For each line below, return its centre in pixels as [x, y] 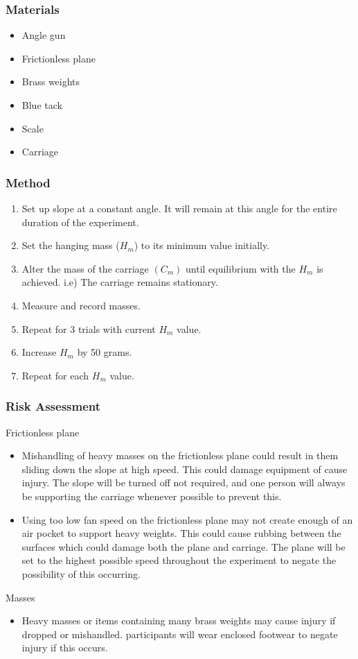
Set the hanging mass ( [71, 245]
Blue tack [42, 105]
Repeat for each [55, 375]
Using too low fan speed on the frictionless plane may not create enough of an [187, 519]
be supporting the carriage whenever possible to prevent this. [152, 496]
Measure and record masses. [81, 305]
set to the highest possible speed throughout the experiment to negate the [179, 560]
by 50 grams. [105, 352]
